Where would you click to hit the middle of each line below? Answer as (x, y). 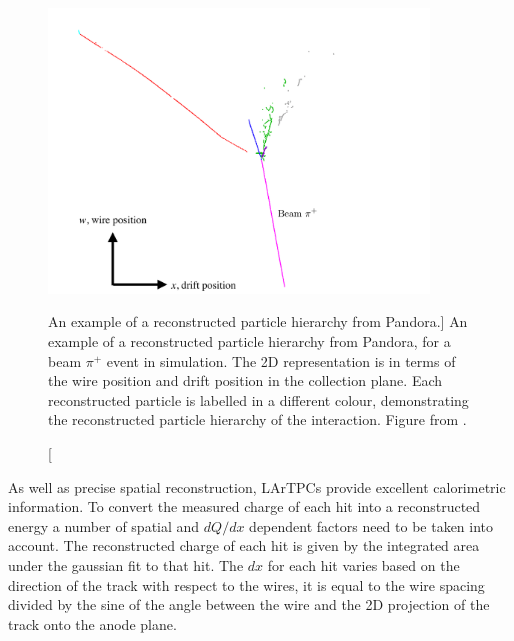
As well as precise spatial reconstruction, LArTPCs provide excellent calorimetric (257, 486)
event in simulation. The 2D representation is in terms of (281, 360)
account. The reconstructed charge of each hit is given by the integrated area (244, 545)
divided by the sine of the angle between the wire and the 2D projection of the (249, 604)
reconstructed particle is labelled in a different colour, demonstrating (258, 399)
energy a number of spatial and (104, 525)
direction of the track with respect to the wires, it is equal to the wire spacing (246, 584)
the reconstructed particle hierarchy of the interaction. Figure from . (257, 419)
